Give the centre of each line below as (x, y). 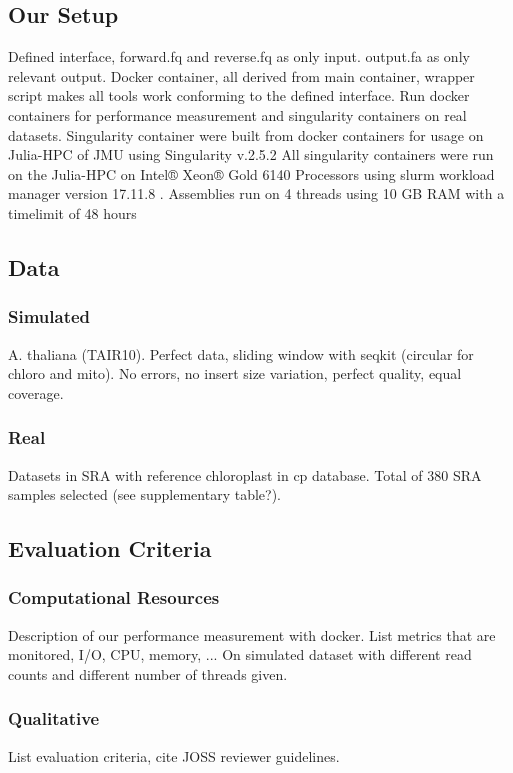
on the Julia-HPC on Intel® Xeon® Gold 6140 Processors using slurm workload (251, 173)
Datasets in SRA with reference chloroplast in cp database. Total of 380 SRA (245, 474)
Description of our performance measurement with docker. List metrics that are (252, 634)
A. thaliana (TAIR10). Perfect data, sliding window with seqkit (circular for (241, 353)
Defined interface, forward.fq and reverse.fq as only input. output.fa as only (239, 56)
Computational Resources (114, 597)
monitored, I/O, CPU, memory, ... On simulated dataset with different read (240, 654)
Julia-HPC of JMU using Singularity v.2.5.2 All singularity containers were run (251, 154)
